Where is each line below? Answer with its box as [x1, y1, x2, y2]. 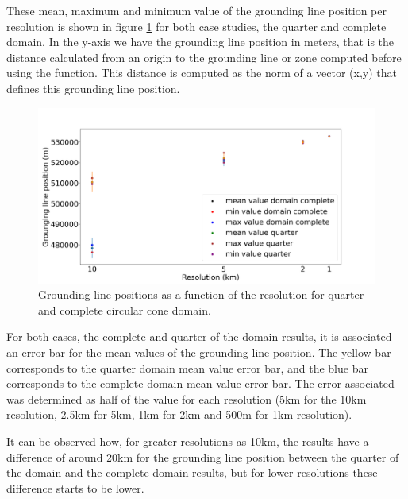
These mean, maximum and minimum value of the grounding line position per [6, 2, 387, 18]
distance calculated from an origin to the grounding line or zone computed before [6, 48, 402, 65]
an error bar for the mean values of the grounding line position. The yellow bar [6, 344, 391, 361]
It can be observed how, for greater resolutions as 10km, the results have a [6, 433, 369, 450]
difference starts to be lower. [6, 479, 144, 496]
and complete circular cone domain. [38, 301, 211, 318]
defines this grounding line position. [6, 79, 180, 96]
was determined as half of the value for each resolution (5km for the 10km [6, 390, 367, 407]
